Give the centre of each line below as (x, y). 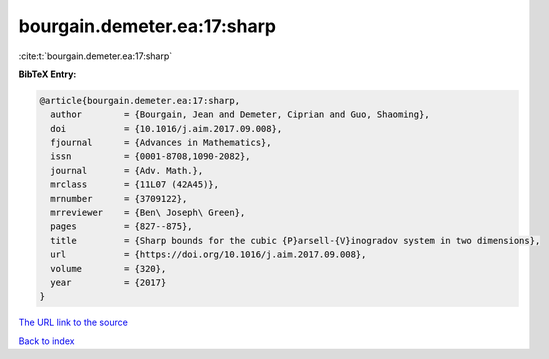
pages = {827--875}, (122, 226)
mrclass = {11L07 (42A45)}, (135, 184)
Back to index (46, 341)
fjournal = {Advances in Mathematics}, (161, 143)
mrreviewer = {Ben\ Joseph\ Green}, (148, 213)
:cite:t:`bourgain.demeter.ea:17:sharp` (95, 56)
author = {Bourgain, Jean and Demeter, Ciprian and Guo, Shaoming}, (240, 114)
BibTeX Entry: (47, 74)
